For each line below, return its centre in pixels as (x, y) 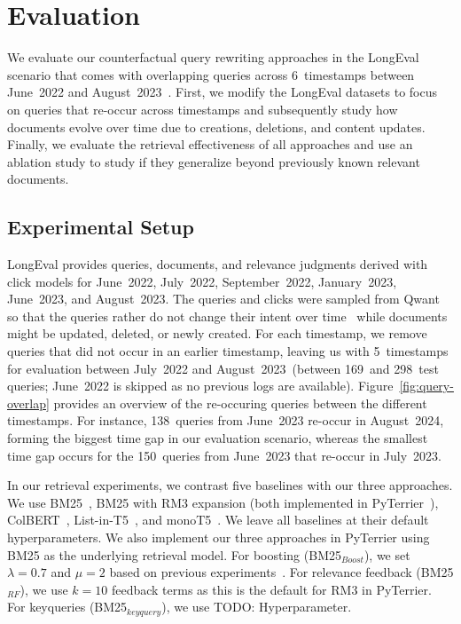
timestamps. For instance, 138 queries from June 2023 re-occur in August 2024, (226, 420)
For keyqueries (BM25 (67, 607)
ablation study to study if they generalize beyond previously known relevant (214, 161)
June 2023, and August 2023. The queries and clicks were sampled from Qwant (223, 299)
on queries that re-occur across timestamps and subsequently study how (203, 109)
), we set (387, 554)
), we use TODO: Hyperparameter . (257, 607)
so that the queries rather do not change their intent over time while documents (227, 316)
